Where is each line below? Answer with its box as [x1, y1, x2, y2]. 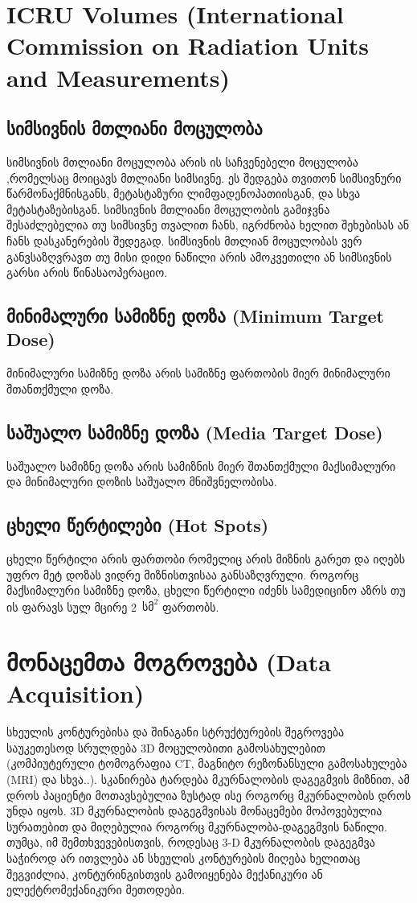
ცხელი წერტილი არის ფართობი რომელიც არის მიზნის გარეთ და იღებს [6, 550, 406, 567]
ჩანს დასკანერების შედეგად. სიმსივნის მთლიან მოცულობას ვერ [6, 232, 362, 249]
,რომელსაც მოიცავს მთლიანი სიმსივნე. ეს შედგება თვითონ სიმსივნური [6, 169, 402, 186]
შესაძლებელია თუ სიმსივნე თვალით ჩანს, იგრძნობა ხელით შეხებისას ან [6, 216, 410, 233]
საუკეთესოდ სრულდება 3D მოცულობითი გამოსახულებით [6, 739, 325, 756]
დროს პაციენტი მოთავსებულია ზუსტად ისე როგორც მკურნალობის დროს [6, 786, 411, 803]
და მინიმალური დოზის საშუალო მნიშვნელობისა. [6, 473, 277, 490]
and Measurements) [6, 60, 231, 93]
